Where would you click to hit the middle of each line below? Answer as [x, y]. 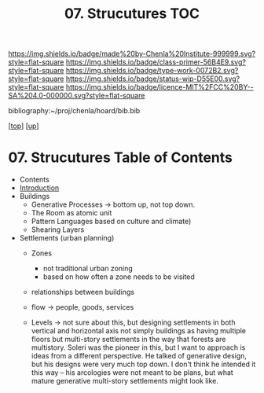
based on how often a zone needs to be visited [119, 277]
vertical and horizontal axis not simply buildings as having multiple [138, 331]
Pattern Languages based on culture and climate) [111, 222]
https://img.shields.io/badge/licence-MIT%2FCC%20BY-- [159, 87]
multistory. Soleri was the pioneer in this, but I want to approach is [138, 347]
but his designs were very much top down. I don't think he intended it [143, 364]
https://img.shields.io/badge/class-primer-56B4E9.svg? [156, 62]
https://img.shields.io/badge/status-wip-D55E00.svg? [153, 79]
